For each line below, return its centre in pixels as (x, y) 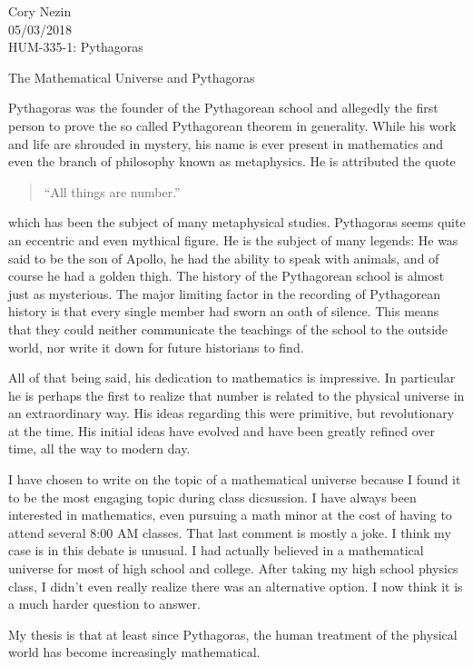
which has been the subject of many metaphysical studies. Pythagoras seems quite (237, 222)
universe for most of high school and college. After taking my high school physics (233, 568)
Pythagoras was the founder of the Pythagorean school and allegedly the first (223, 108)
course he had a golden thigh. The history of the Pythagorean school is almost (227, 276)
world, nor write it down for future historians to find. (156, 347)
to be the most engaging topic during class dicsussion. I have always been (212, 497)
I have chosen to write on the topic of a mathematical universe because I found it (235, 479)
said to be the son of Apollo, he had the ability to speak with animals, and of (224, 258)
